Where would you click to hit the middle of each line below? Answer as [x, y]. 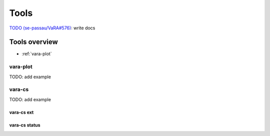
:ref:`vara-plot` [37, 54]
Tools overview [34, 42]
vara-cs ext [21, 112]
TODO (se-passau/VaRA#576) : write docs [52, 28]
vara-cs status [25, 125]
